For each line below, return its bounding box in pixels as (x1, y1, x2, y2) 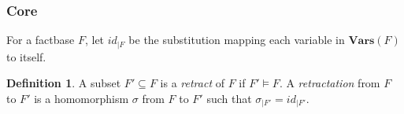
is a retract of (160, 75, 224, 91)
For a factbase (6, 31, 75, 48)
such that (206, 90, 252, 106)
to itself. (6, 48, 46, 64)
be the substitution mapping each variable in (128, 31, 345, 48)
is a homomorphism (34, 90, 129, 106)
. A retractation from (279, 75, 380, 91)
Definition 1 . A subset (6, 75, 121, 91)
